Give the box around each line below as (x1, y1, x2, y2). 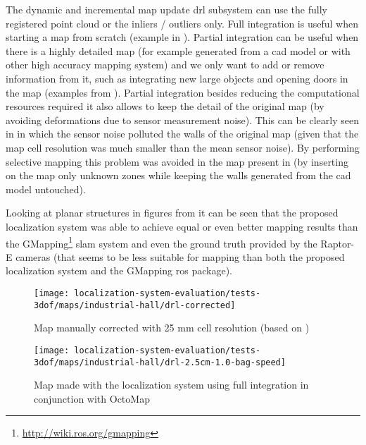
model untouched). (6, 181, 86, 196)
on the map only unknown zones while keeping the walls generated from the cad (6, 168, 351, 183)
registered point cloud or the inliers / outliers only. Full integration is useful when (6, 16, 358, 30)
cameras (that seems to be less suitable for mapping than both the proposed (15, 249, 345, 264)
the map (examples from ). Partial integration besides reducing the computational (6, 85, 360, 99)
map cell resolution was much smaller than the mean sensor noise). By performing (6, 140, 360, 154)
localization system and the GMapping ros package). (6, 263, 232, 278)
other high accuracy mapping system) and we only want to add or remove (6, 57, 324, 72)
